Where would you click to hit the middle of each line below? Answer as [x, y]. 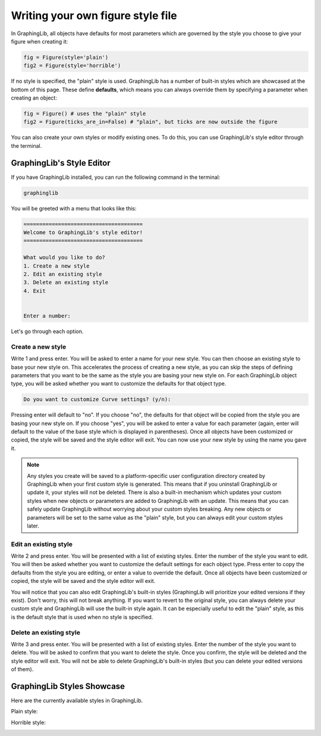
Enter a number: [47, 316]
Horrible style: [28, 722]
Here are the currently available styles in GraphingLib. [77, 701]
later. [33, 526]
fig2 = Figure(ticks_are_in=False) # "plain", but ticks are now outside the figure [150, 122]
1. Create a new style [56, 266]
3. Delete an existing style [66, 282]
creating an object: [34, 98]
